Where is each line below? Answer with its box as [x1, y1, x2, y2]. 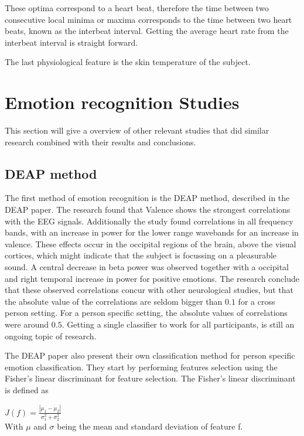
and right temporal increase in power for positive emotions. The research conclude [5, 272, 300, 284]
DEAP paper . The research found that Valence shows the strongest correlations [5, 203, 291, 216]
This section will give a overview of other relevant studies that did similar [5, 124, 269, 137]
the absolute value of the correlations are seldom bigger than [5, 295, 223, 307]
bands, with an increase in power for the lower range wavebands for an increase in [5, 226, 299, 239]
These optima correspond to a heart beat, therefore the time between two [5, 2, 269, 13]
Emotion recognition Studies [5, 90, 240, 114]
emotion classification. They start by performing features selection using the [5, 360, 278, 373]
